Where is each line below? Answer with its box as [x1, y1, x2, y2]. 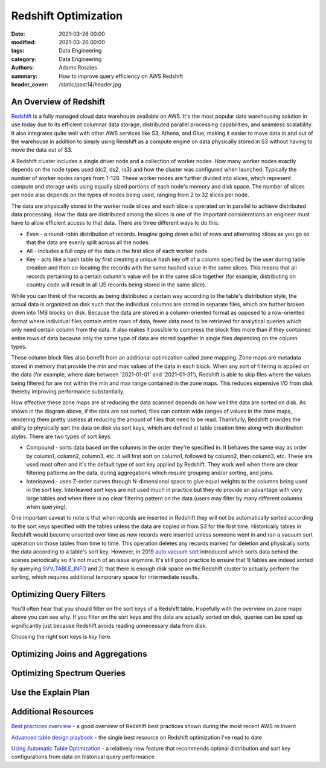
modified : [11, 38, 36, 45]
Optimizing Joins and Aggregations [11, 649, 147, 659]
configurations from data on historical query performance [11, 753, 155, 761]
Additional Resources [11, 707, 94, 717]
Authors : [11, 64, 34, 71]
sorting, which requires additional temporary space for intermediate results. [11, 573, 199, 581]
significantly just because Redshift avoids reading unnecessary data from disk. [11, 622, 208, 629]
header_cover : [11, 80, 49, 88]
